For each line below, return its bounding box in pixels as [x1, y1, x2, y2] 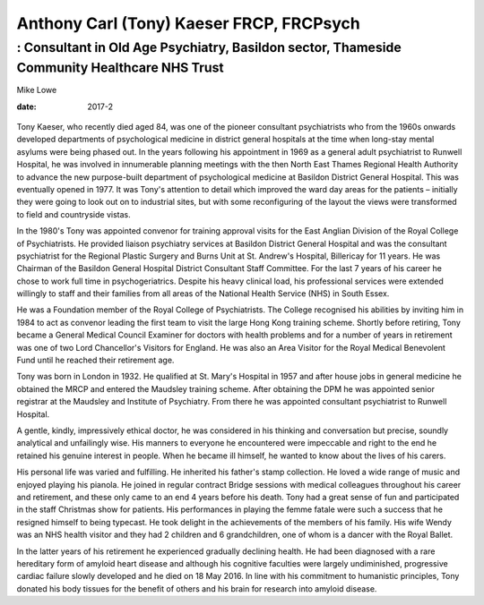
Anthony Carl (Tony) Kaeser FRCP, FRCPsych [16, 13, 360, 33]
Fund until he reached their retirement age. [16, 354, 175, 366]
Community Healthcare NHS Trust [16, 59, 224, 76]
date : [16, 101, 37, 112]
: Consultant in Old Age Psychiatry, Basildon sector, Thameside [16, 39, 402, 55]
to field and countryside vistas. [16, 209, 131, 219]
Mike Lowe [16, 85, 57, 96]
